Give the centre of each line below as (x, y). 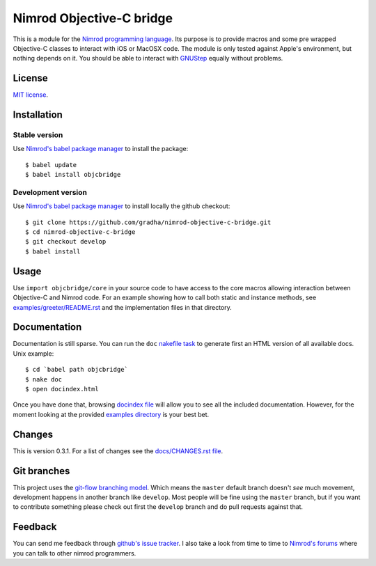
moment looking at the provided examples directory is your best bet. (111, 414)
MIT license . (31, 95)
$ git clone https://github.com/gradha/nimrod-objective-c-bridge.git (148, 222)
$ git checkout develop (66, 242)
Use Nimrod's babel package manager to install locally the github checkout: (122, 206)
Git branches (41, 471)
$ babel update (51, 165)
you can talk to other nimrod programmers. (75, 553)
